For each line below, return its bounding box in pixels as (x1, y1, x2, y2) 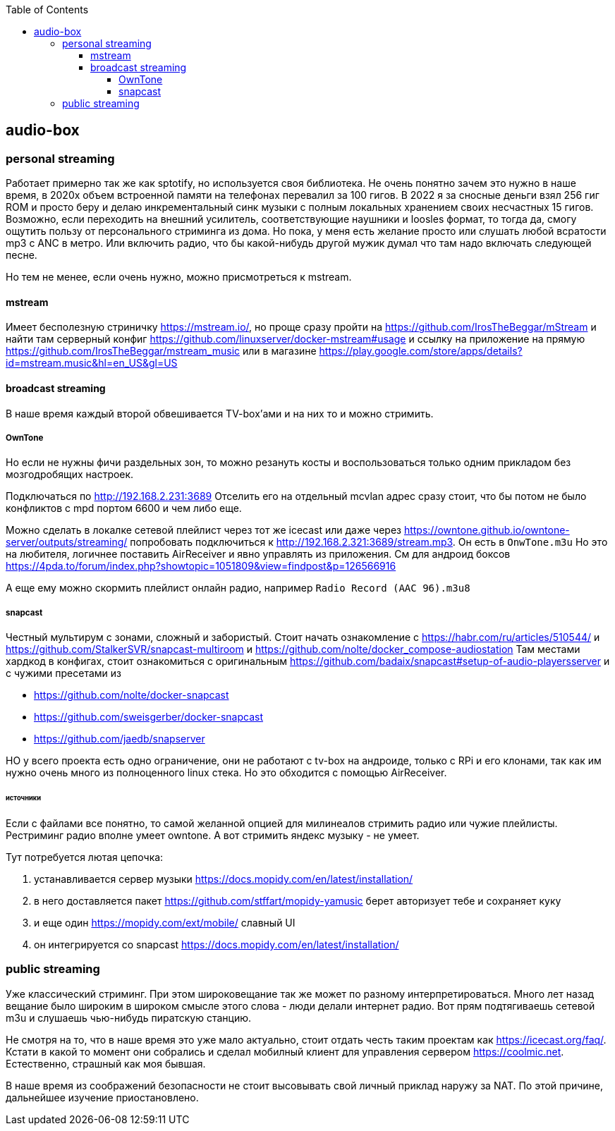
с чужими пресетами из (6, 667, 122, 680)
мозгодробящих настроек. (6, 468, 134, 481)
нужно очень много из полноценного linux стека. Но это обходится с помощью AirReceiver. (6, 766, 447, 779)
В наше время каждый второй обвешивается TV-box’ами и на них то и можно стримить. (6, 407, 434, 420)
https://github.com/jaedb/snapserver (34, 733, 205, 745)
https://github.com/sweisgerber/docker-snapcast (34, 711, 264, 723)
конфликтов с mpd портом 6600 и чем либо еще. (6, 502, 242, 515)
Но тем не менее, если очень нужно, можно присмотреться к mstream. (6, 271, 352, 283)
